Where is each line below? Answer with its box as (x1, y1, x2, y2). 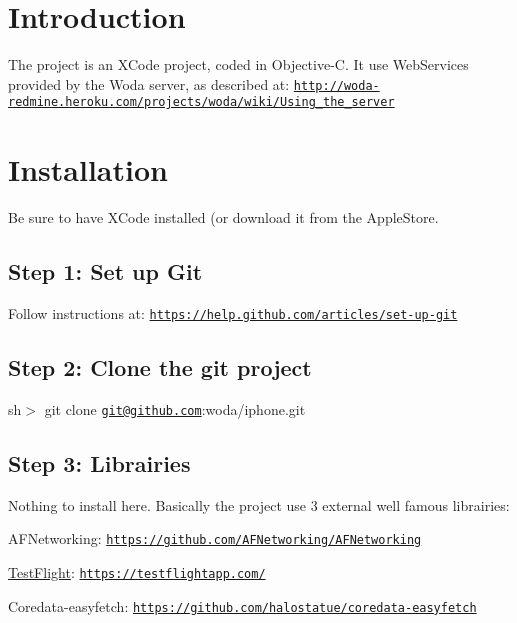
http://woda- (293, 78, 380, 93)
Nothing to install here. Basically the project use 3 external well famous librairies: (8, 494, 510, 515)
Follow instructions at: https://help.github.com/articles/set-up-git (8, 302, 458, 323)
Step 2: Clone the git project (8, 352, 312, 382)
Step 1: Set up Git (8, 256, 203, 287)
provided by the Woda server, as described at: (8, 73, 290, 94)
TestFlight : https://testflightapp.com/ (8, 561, 266, 582)
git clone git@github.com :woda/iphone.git (44, 398, 306, 419)
